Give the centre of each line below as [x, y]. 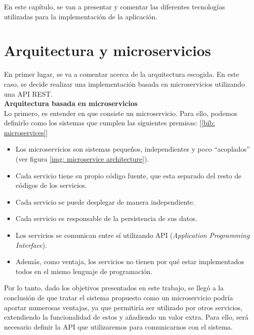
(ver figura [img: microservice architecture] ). [82, 159]
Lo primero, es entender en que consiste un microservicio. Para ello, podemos [121, 113]
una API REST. [28, 93]
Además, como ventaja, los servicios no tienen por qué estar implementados [130, 261]
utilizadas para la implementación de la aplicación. [81, 16]
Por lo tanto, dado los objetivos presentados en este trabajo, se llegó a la [114, 288]
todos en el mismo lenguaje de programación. [84, 271]
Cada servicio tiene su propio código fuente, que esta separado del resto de [128, 175]
